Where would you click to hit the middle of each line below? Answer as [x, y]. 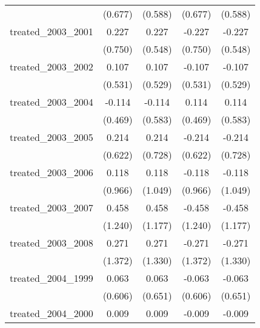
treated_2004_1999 [52, 278]
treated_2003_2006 [52, 172]
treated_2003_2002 [52, 67]
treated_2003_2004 [52, 102]
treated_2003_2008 [52, 243]
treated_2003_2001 [52, 31]
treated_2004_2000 [52, 313]
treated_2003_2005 [52, 137]
